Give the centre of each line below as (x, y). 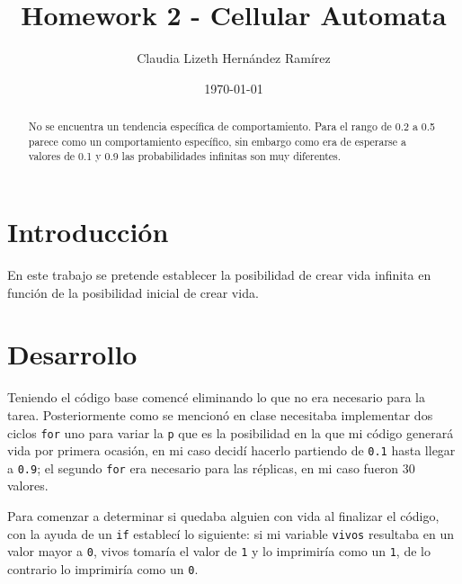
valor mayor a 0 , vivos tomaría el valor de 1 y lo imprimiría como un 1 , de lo (219, 551)
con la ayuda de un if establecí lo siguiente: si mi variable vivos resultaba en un (231, 533)
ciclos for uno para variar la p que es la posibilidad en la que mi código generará (231, 432)
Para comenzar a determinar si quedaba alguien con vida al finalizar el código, (223, 516)
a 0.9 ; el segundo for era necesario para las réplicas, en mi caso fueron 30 (211, 467)
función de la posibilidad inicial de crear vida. (133, 292)
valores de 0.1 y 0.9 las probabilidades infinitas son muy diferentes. (185, 156)
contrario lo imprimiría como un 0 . (103, 568)
